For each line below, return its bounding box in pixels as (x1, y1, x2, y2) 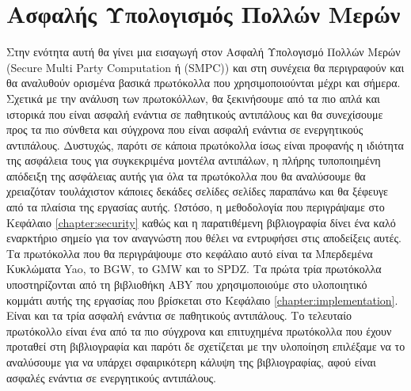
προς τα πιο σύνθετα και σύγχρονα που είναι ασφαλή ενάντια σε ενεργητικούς (6, 121, 363, 138)
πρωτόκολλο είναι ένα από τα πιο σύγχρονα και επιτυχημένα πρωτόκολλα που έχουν (6, 322, 392, 339)
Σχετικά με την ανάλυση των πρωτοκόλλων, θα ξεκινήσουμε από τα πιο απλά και (6, 89, 380, 106)
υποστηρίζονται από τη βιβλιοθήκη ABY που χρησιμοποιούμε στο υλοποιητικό (6, 276, 367, 293)
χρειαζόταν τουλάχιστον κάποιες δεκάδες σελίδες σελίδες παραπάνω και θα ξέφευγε (6, 183, 388, 199)
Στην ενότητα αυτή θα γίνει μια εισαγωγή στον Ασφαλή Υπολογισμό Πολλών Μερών (6, 44, 401, 60)
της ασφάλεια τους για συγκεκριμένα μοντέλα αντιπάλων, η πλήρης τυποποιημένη (6, 152, 381, 169)
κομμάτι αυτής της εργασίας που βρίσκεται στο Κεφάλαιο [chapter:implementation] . (6, 291, 398, 308)
